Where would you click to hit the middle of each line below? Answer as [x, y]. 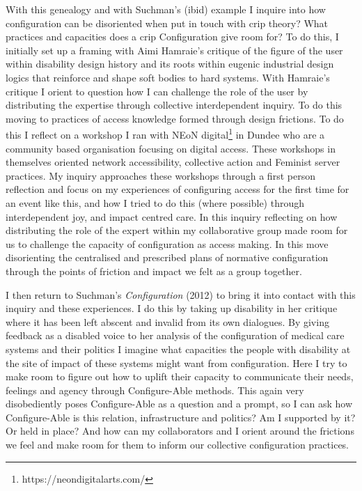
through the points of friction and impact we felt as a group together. [154, 271]
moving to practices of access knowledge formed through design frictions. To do [175, 118]
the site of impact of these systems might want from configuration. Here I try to [176, 363]
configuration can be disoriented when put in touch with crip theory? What [167, 23]
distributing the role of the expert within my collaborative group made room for [177, 230]
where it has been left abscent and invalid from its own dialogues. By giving [167, 321]
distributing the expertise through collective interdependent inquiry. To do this [174, 105]
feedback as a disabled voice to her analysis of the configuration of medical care [175, 335]
